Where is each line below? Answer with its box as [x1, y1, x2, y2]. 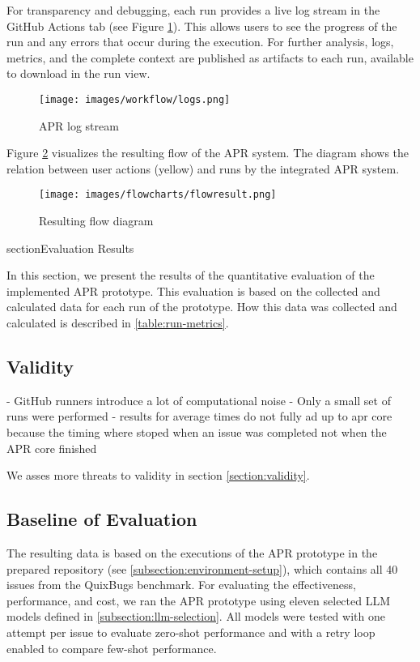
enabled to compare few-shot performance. [6, 639, 217, 656]
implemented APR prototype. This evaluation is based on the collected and [6, 282, 380, 299]
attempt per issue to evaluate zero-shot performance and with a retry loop [6, 623, 375, 640]
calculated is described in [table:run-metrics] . [6, 314, 229, 331]
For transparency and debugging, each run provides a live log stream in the [6, 2, 380, 18]
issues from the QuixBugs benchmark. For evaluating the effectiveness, [6, 576, 356, 593]
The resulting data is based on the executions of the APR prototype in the [6, 545, 378, 561]
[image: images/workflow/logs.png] [39, 93, 231, 105]
